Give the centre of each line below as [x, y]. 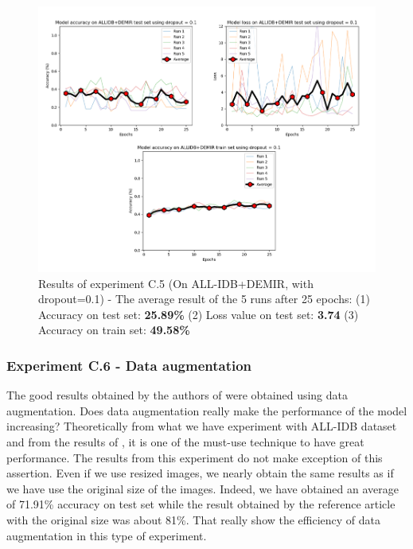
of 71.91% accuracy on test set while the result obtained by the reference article [201, 504]
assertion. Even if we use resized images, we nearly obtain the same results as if [200, 473]
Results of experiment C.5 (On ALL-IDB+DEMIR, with [176, 283]
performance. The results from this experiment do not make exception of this [195, 457]
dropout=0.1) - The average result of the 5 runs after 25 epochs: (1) [204, 299]
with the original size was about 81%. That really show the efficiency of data [194, 519]
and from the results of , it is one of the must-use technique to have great [185, 441]
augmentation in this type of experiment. [107, 535]
